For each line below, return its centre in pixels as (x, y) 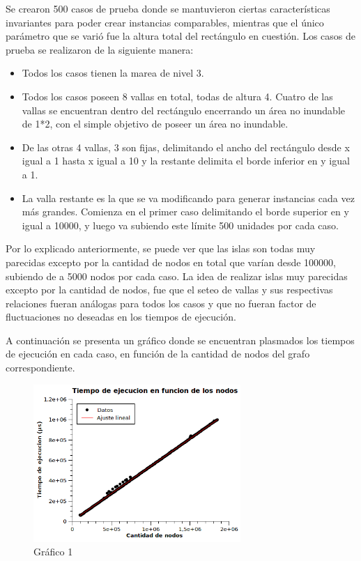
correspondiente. (40, 368)
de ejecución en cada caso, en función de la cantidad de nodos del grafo (158, 354)
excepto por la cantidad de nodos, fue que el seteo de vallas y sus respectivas (169, 290)
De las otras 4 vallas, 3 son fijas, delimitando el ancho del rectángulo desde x (186, 147)
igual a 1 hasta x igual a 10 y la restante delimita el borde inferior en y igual (186, 161)
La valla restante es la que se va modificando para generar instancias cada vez (188, 198)
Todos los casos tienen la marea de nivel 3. (113, 73)
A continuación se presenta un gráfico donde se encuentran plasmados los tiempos (180, 340)
